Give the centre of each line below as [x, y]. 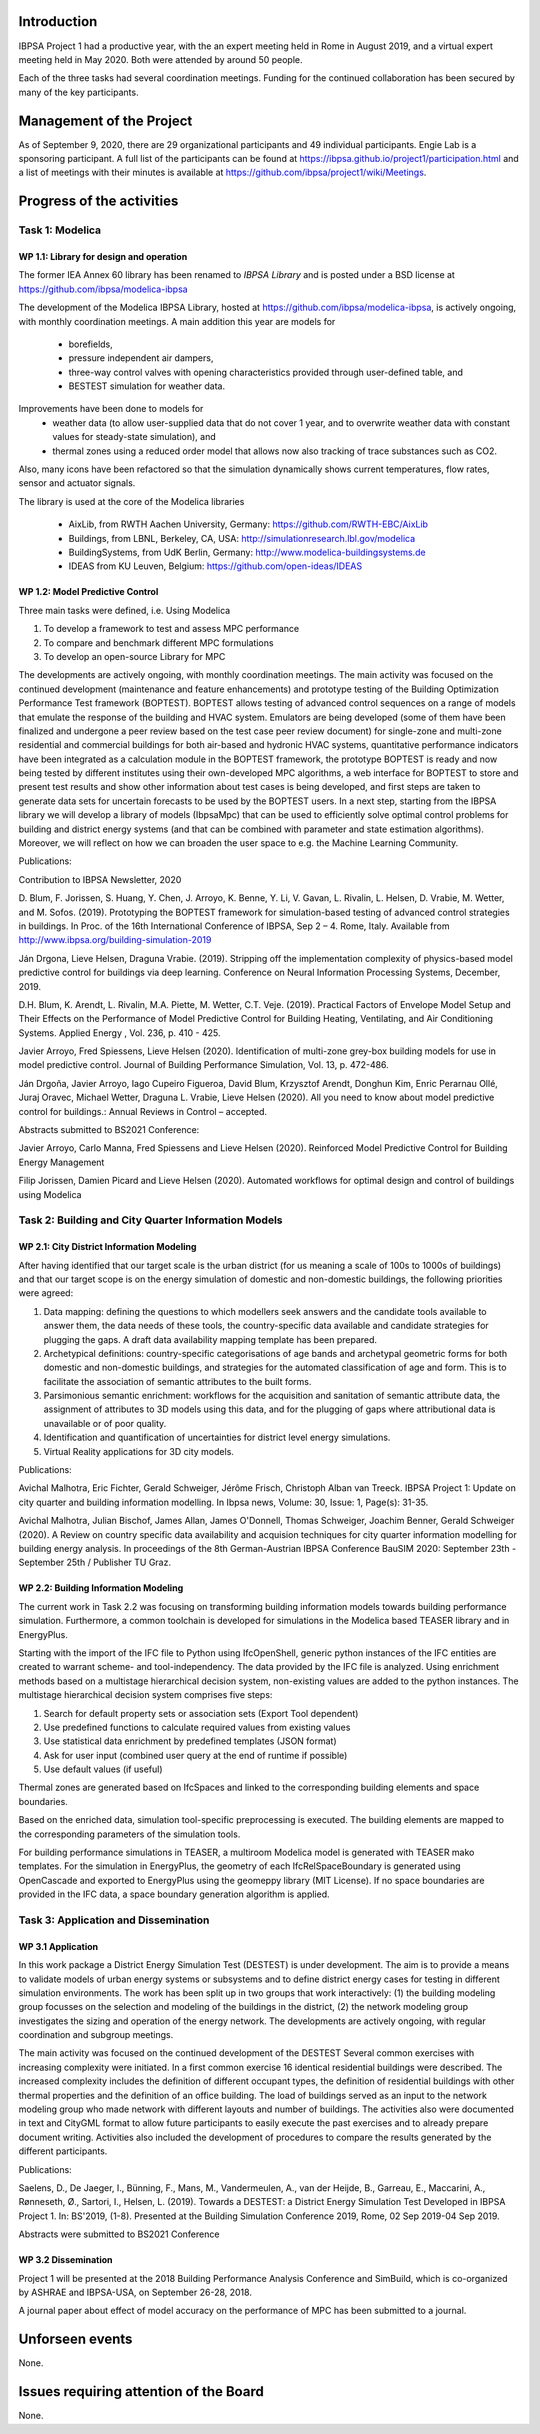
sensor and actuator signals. [77, 483]
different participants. [63, 2151]
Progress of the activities [98, 201]
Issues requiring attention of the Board [141, 2391]
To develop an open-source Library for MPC [134, 656]
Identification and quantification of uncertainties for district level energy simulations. [217, 1437]
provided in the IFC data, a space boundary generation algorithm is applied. [174, 1894]
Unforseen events [75, 2339]
